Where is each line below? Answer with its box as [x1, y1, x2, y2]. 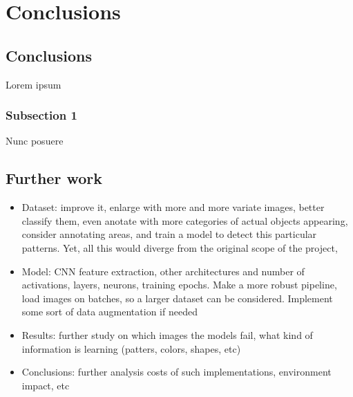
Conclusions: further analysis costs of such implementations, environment [21, 364, 332, 379]
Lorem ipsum [6, 77, 61, 91]
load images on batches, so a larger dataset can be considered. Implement [21, 290, 333, 305]
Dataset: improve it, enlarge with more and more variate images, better [21, 200, 325, 214]
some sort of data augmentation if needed [21, 304, 198, 319]
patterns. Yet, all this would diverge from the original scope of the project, [21, 240, 338, 255]
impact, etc [21, 378, 70, 392]
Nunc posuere [6, 133, 64, 148]
